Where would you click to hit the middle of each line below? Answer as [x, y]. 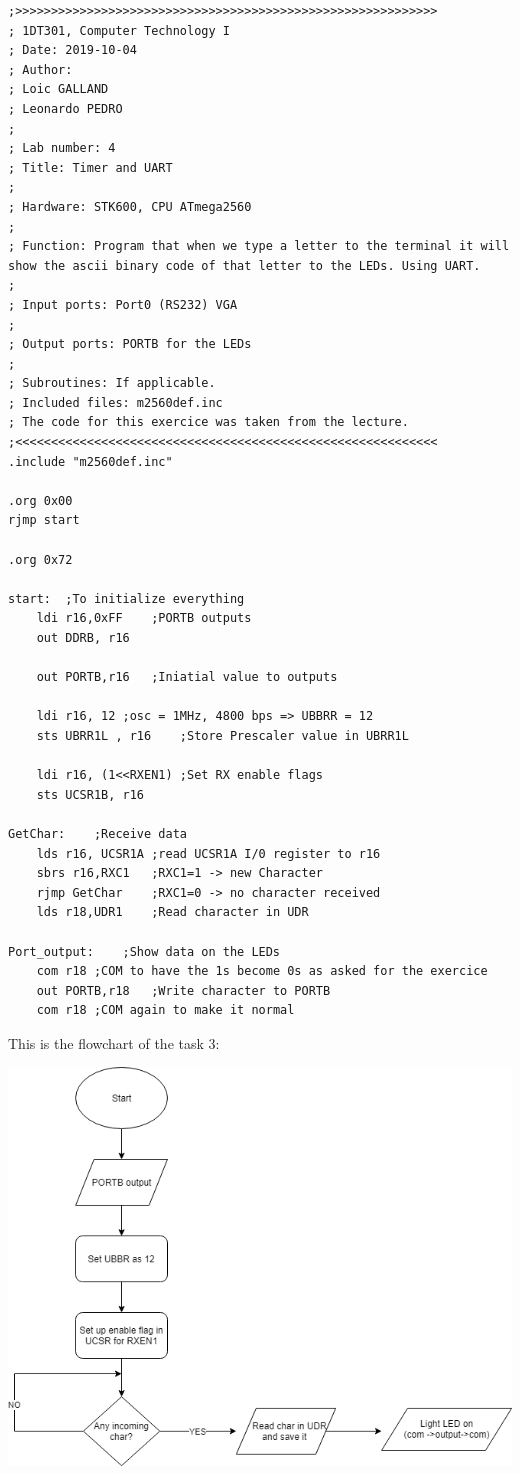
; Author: [40, 69]
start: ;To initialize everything [126, 598]
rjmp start [44, 520]
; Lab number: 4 [62, 148]
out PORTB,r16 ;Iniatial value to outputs [187, 677]
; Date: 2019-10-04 [72, 50]
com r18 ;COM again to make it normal [165, 1010]
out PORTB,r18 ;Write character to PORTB [183, 990]
